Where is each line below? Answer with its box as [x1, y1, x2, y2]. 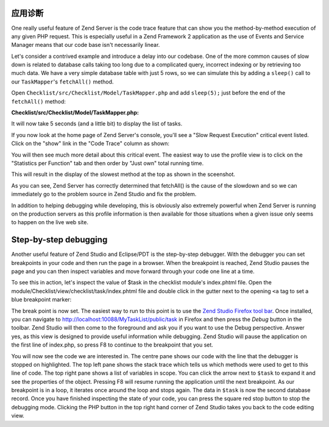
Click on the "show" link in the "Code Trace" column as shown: [11, 140, 170, 147]
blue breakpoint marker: [11, 296, 72, 303]
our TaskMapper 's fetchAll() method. [11, 78, 114, 85]
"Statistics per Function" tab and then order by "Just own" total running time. [11, 159, 204, 167]
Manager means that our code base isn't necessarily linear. [11, 41, 160, 49]
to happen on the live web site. [11, 219, 88, 226]
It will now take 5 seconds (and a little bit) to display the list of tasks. [11, 120, 183, 127]
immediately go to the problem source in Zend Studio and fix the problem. [11, 191, 197, 198]
